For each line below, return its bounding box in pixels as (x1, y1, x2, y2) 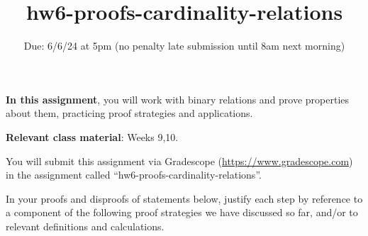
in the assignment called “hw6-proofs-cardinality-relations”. (6, 167, 262, 182)
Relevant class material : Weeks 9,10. (6, 129, 179, 144)
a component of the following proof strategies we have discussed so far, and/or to (6, 205, 358, 220)
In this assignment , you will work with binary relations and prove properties (6, 91, 350, 106)
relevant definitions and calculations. (6, 218, 165, 233)
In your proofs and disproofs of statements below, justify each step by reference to (6, 191, 363, 206)
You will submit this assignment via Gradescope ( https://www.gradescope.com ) (6, 153, 353, 168)
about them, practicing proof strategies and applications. (6, 106, 253, 120)
